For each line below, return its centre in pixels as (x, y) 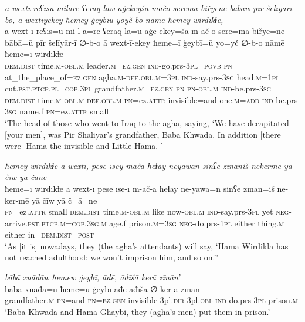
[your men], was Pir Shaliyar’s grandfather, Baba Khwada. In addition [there (143, 134)
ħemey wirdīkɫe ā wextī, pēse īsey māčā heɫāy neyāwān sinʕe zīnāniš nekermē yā (148, 165)
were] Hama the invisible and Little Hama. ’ (84, 146)
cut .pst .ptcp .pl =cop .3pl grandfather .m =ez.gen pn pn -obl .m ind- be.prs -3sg (138, 88)
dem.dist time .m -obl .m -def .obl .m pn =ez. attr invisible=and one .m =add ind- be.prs (151, 99)
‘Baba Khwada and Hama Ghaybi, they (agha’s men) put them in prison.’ (138, 311)
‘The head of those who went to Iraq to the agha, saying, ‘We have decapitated (147, 122)
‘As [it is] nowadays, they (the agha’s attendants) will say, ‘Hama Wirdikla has (147, 245)
